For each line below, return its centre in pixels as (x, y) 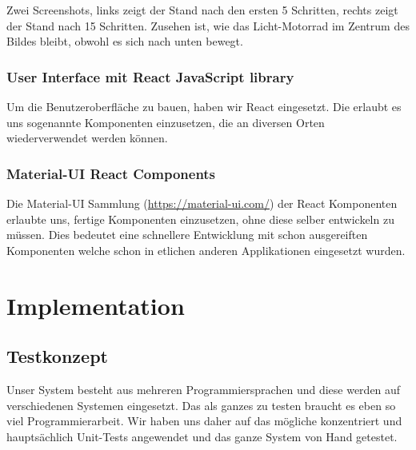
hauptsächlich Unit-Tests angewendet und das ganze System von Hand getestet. (202, 436)
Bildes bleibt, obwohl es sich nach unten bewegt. (125, 41)
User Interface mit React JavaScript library (150, 76)
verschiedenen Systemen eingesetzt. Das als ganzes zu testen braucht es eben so (201, 405)
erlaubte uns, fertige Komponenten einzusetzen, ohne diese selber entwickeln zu (200, 219)
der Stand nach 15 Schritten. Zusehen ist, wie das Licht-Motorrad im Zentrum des (208, 25)
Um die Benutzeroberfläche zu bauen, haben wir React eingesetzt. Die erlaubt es (204, 106)
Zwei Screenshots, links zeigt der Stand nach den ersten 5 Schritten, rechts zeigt (202, 10)
